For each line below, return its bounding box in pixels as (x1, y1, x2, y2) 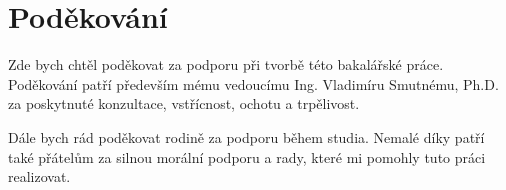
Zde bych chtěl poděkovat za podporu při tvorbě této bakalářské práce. (8, 54, 444, 75)
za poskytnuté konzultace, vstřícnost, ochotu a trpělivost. (8, 93, 360, 114)
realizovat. (8, 166, 71, 187)
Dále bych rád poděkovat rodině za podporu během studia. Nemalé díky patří (8, 126, 485, 147)
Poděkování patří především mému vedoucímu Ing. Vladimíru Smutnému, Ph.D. (8, 73, 499, 94)
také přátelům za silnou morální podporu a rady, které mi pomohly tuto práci (8, 146, 486, 167)
